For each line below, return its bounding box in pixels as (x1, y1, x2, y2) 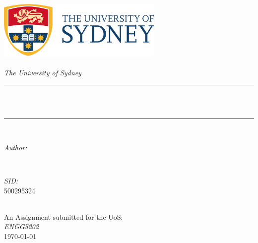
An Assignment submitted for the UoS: (4, 211, 123, 222)
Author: (4, 142, 27, 152)
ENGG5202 (4, 221, 39, 232)
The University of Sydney (4, 67, 81, 78)
